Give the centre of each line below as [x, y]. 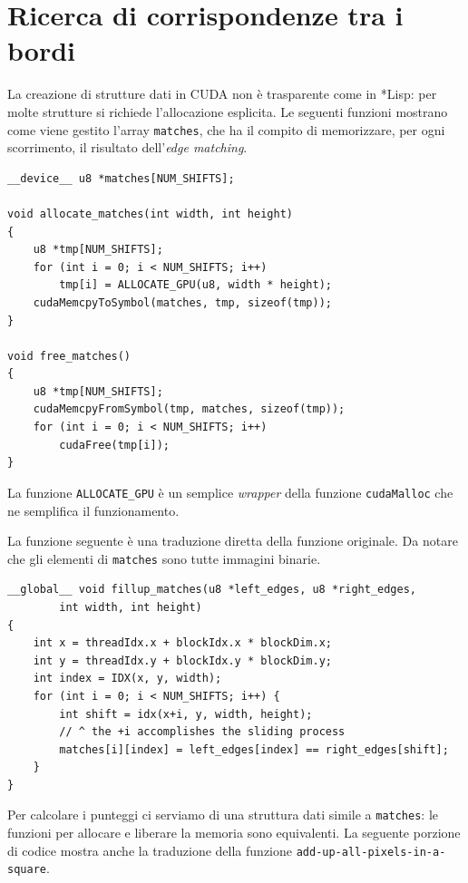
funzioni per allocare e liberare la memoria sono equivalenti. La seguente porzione [234, 833]
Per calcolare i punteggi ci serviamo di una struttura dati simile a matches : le [223, 815]
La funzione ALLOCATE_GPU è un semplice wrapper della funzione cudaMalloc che [230, 492]
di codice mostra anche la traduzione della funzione [150, 850]
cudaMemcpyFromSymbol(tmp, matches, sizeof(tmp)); [189, 409]
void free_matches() [69, 356]
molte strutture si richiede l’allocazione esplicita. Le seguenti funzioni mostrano [228, 111]
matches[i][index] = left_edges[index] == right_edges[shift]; [254, 749]
